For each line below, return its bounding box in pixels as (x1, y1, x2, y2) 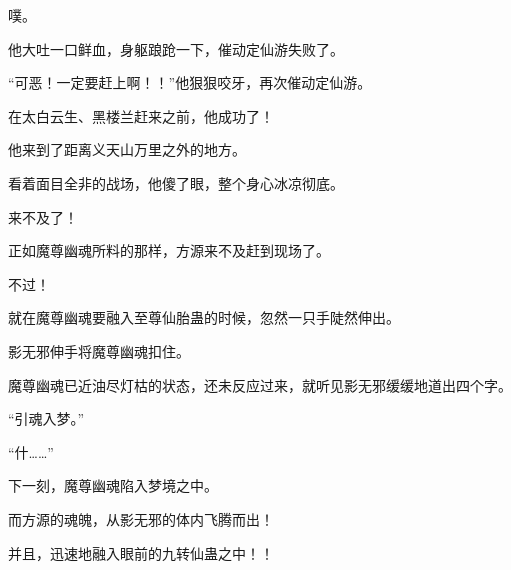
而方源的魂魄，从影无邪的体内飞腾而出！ (8, 508, 274, 529)
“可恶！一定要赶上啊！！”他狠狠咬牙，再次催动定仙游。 (8, 72, 372, 93)
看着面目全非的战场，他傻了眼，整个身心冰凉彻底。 (8, 172, 344, 193)
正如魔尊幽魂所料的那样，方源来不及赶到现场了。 (8, 240, 330, 261)
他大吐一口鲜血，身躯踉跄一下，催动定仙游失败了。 (8, 38, 344, 59)
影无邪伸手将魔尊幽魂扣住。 (8, 340, 190, 361)
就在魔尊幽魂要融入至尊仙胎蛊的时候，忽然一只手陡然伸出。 (8, 307, 400, 328)
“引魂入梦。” (8, 408, 85, 429)
